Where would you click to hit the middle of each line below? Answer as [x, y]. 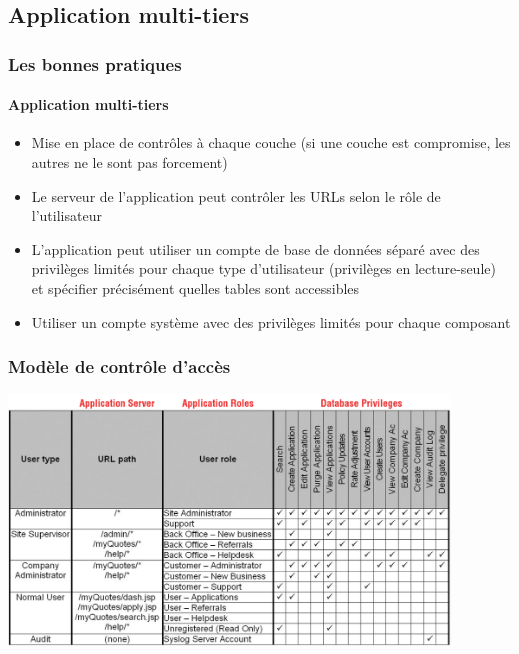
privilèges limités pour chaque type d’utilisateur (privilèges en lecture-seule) [263, 268]
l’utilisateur [66, 215]
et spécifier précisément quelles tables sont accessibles [195, 287]
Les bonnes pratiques [95, 63]
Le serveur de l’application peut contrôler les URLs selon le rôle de [236, 195]
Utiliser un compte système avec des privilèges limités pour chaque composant [271, 321]
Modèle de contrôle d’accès [119, 366]
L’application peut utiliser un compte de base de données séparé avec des [255, 248]
